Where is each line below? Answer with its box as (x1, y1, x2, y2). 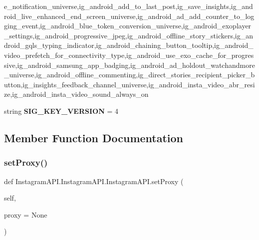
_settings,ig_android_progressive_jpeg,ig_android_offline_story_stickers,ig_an (4, 30, 253, 40)
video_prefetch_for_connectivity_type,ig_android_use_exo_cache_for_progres (4, 49, 254, 60)
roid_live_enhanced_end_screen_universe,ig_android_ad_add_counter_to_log (4, 10, 255, 21)
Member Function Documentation (4, 130, 184, 145)
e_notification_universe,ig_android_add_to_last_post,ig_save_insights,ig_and (4, 1, 253, 11)
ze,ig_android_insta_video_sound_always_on (4, 89, 149, 99)
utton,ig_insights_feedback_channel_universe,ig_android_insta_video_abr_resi (4, 79, 255, 89)
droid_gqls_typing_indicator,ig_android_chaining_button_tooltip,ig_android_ (4, 40, 254, 50)
